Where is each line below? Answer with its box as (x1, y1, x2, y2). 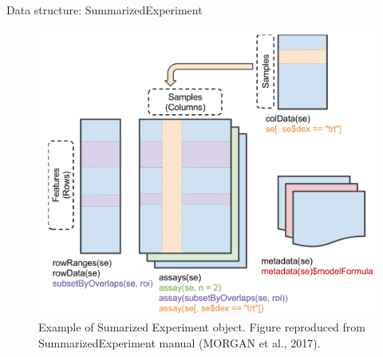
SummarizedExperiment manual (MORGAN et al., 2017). (38, 334, 321, 351)
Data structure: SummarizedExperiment (6, 2, 203, 18)
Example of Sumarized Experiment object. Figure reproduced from (38, 319, 365, 335)
